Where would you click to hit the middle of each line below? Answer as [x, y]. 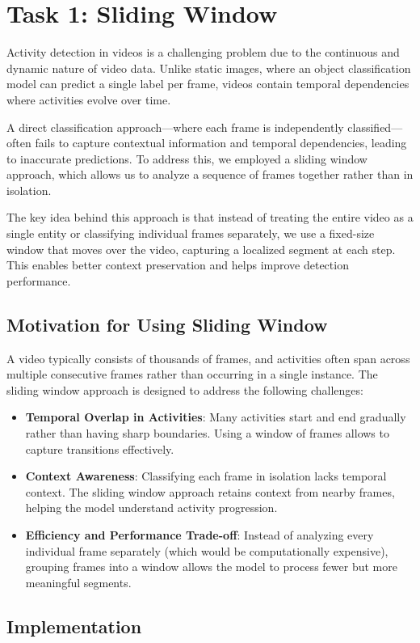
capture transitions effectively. [100, 448]
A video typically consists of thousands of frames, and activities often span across [208, 358]
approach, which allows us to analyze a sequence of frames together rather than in [210, 174]
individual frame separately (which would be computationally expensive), [207, 550]
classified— [375, 127]
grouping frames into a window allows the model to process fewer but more [211, 567]
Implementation [74, 626]
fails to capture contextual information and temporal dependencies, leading [221, 143]
